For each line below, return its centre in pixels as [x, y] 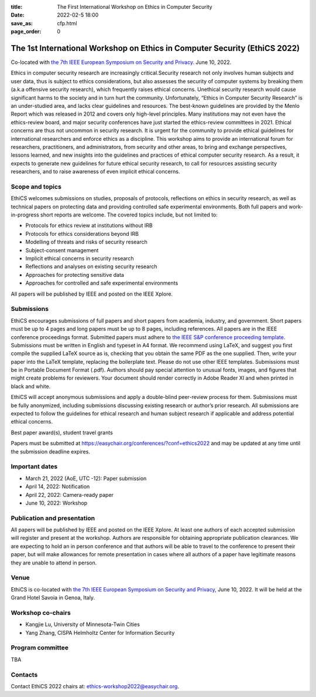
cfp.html [67, 23]
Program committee [40, 648]
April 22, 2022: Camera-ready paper [70, 495]
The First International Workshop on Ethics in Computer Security [135, 7]
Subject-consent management [62, 250]
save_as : [22, 23]
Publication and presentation [53, 518]
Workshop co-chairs [41, 613]
